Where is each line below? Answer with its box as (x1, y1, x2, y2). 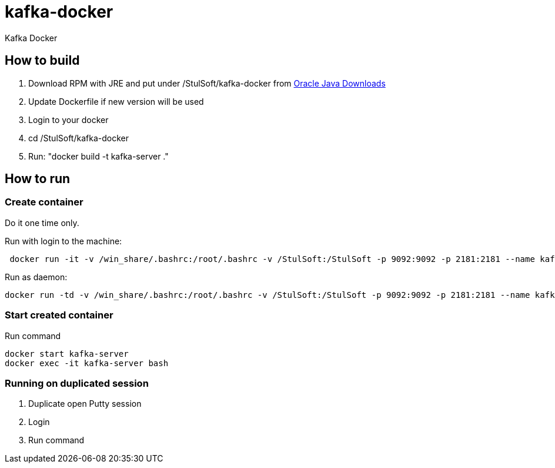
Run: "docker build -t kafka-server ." (28, 151, 169, 161)
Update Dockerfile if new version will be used (28, 96, 204, 107)
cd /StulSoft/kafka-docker (28, 132, 129, 143)
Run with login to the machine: (5, 235, 122, 246)
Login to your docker (28, 114, 109, 125)
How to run (5, 171, 71, 187)
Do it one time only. (5, 217, 79, 228)
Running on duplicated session (5, 377, 149, 389)
